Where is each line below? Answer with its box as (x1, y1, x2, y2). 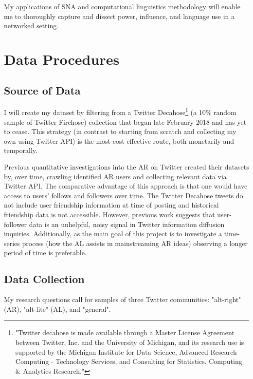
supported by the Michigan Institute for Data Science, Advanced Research (15, 346, 237, 357)
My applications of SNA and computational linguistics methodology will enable (4, 1, 241, 11)
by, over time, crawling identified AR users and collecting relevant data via (4, 171, 227, 181)
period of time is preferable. (4, 247, 87, 258)
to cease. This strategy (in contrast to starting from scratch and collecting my (4, 126, 236, 136)
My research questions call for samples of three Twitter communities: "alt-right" (4, 294, 241, 304)
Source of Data (4, 82, 81, 97)
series (4, 238, 20, 248)
